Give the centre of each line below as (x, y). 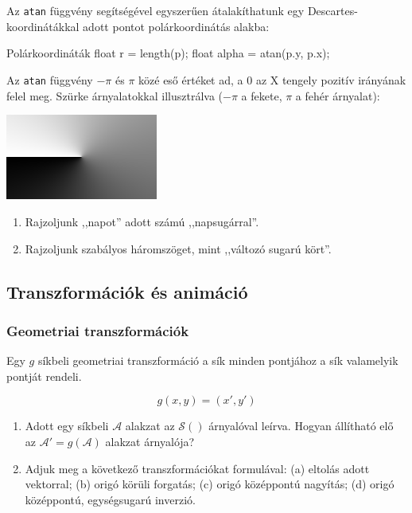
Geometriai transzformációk (98, 330)
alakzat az (150, 426)
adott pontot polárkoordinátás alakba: (176, 26)
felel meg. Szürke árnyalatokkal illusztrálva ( (115, 95)
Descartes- (332, 10)
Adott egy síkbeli (67, 426)
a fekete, (262, 95)
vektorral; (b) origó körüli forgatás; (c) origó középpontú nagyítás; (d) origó (210, 484)
